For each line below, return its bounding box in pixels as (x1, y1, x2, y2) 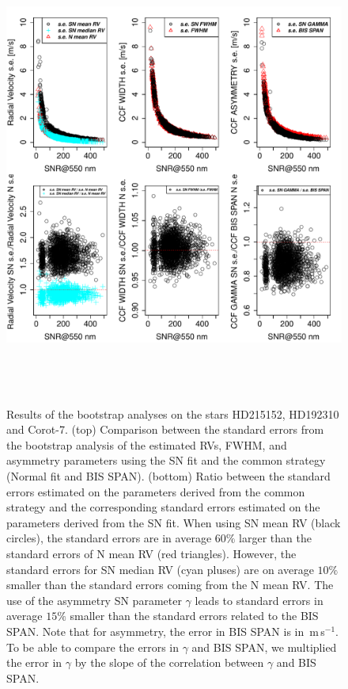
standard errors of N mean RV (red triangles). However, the (6, 545, 297, 561)
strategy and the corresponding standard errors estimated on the (6, 499, 320, 515)
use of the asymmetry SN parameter (6, 591, 182, 608)
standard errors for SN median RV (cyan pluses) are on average (6, 561, 314, 577)
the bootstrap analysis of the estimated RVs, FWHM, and (6, 436, 287, 453)
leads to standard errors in (195, 591, 323, 608)
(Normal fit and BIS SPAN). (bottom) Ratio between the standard (6, 467, 331, 484)
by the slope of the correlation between (74, 654, 264, 671)
